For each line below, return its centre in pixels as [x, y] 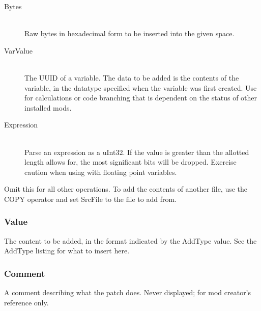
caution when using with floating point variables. [101, 172]
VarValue [19, 50]
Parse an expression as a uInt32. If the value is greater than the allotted [137, 152]
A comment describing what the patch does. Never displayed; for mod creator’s [128, 292]
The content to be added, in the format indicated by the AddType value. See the [130, 240]
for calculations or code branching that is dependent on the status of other [141, 98]
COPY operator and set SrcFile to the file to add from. [90, 199]
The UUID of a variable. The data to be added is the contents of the [132, 77]
